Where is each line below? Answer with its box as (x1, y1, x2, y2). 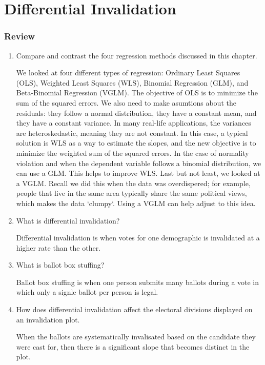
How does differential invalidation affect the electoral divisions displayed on (16, 304, 253, 315)
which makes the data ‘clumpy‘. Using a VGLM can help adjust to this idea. (16, 197, 256, 208)
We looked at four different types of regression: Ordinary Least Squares (16, 67, 240, 78)
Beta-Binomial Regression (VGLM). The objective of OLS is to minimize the (16, 87, 258, 98)
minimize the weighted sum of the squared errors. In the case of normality (16, 147, 249, 158)
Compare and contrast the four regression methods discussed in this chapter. (16, 50, 257, 60)
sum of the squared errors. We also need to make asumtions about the (16, 97, 236, 108)
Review (4, 30, 35, 43)
